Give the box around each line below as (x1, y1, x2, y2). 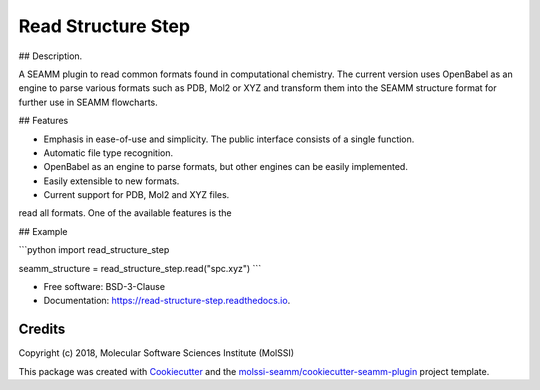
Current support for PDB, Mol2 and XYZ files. (43, 189, 230, 201)
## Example (18, 225, 68, 237)
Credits (18, 321, 66, 338)
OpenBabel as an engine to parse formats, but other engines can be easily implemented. (43, 161, 409, 173)
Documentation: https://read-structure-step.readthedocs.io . (43, 295, 291, 307)
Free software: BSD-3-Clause (43, 281, 165, 293)
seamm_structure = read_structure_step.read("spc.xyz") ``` (18, 262, 262, 274)
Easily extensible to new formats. (43, 175, 180, 187)
